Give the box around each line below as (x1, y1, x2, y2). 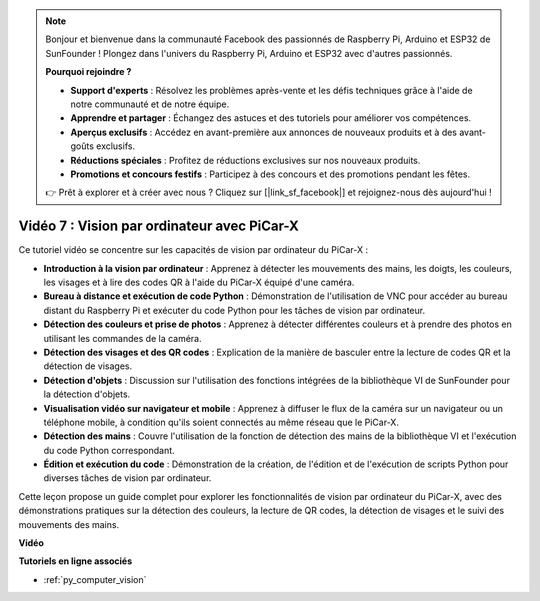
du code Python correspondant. (43, 444, 175, 456)
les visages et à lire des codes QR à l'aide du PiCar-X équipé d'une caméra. (43, 276, 355, 288)
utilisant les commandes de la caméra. (43, 332, 202, 344)
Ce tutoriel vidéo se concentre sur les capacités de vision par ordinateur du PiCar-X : (18, 244, 369, 256)
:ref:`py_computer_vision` (43, 573, 147, 585)
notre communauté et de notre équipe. (70, 98, 230, 110)
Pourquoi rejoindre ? (45, 66, 132, 78)
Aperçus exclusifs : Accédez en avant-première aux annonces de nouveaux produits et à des (70, 126, 458, 138)
